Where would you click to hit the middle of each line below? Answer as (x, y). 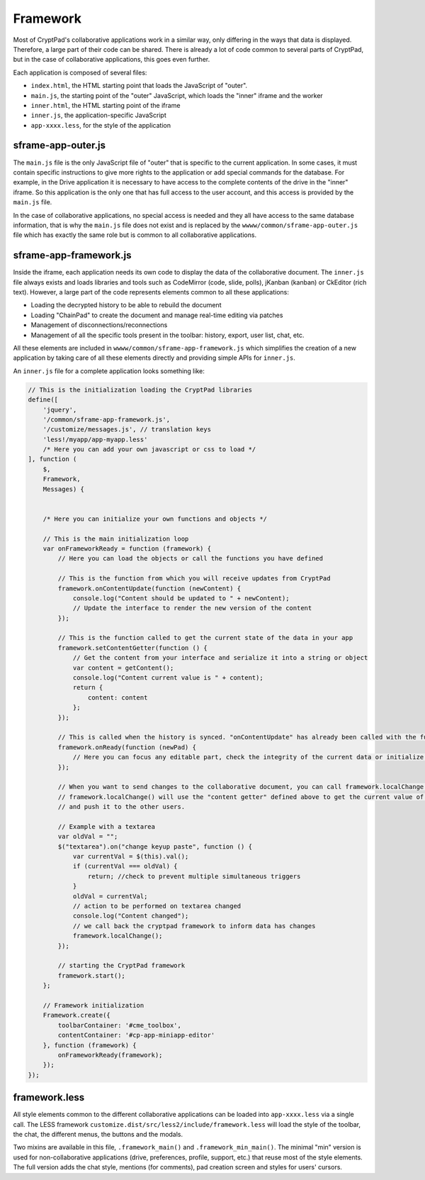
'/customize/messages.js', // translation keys (127, 430)
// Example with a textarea (107, 826)
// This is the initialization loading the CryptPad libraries (140, 390)
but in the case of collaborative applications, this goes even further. (112, 60)
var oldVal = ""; (88, 837)
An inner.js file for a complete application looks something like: (109, 371)
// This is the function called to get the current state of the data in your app (205, 638)
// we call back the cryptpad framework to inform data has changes (194, 926)
